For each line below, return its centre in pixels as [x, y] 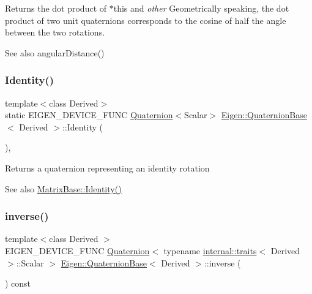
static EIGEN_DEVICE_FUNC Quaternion [89, 115]
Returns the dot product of [56, 8]
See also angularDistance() [55, 52]
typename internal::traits [210, 250]
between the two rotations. [55, 32]
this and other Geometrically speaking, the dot [201, 8]
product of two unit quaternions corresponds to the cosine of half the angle [146, 20]
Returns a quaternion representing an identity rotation [107, 168]
